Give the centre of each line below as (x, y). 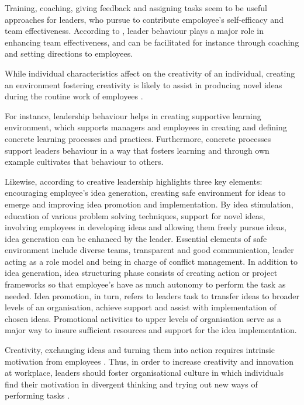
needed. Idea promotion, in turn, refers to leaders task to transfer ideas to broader (152, 295)
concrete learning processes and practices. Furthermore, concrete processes (138, 138)
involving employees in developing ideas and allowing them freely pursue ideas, (146, 227)
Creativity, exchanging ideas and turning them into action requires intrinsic (140, 350)
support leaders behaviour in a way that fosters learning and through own (137, 150)
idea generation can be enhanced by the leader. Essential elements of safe (136, 238)
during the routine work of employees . (74, 96)
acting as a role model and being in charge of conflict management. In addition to (151, 261)
